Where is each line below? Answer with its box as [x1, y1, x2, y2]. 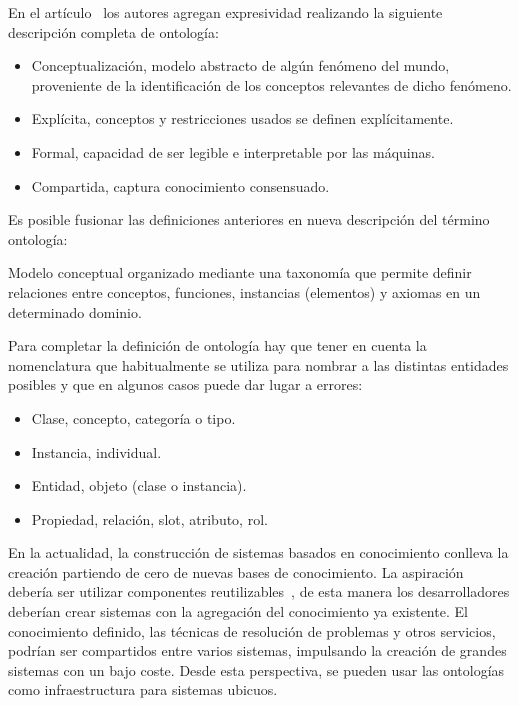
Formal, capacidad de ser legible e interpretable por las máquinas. [31, 141, 435, 162]
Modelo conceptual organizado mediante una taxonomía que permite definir [8, 262, 472, 283]
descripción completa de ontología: [8, 21, 219, 42]
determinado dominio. [8, 301, 142, 322]
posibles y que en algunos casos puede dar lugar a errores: [8, 374, 363, 395]
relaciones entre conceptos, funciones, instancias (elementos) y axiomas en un [8, 281, 481, 302]
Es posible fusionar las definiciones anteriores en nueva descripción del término [8, 209, 490, 230]
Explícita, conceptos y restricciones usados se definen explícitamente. [31, 108, 454, 129]
